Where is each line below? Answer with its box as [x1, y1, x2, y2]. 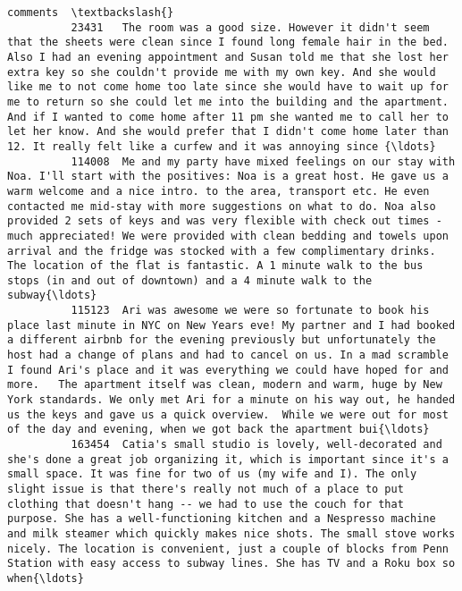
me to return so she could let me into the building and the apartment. [7, 95, 449, 108]
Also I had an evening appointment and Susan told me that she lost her [7, 50, 449, 63]
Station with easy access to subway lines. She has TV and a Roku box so [7, 557, 456, 570]
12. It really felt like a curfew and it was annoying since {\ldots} [7, 139, 436, 153]
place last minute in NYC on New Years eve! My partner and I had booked [7, 318, 456, 332]
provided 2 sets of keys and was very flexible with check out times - [7, 215, 442, 228]
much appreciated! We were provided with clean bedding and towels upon [7, 229, 449, 242]
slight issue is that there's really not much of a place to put [7, 483, 404, 495]
